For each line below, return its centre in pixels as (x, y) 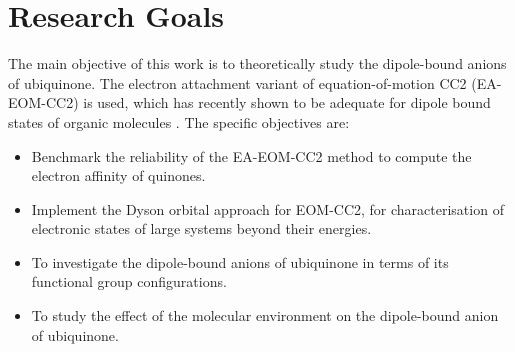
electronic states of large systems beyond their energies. (201, 228)
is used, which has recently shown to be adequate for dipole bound (287, 102)
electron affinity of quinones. (118, 175)
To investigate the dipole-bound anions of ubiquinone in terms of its (240, 261)
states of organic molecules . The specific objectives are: (179, 121)
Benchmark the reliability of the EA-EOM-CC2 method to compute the (251, 155)
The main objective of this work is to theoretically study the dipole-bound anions (257, 63)
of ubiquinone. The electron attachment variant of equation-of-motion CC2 (237, 82)
